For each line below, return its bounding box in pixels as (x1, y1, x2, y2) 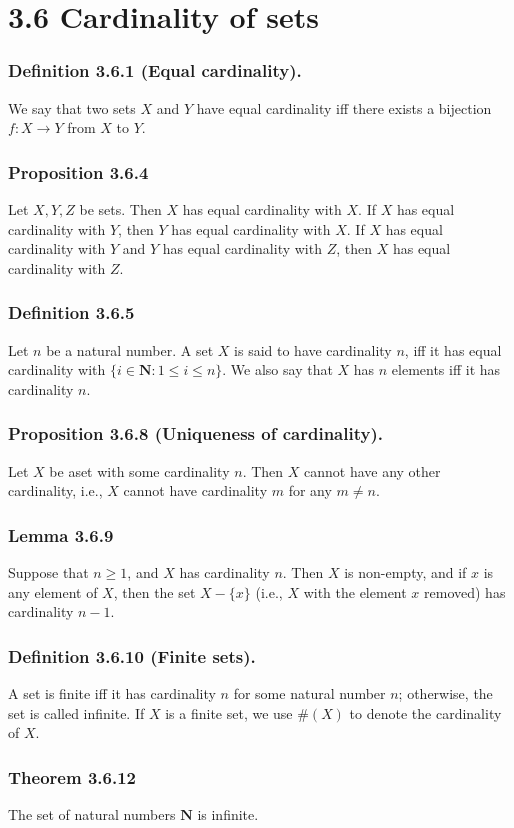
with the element (303, 581, 407, 602)
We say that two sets (8, 97, 136, 118)
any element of (8, 581, 98, 602)
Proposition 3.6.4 (8, 159, 149, 184)
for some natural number (233, 683, 386, 703)
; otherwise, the (398, 683, 493, 703)
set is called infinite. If (8, 702, 145, 723)
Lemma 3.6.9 (8, 522, 114, 547)
